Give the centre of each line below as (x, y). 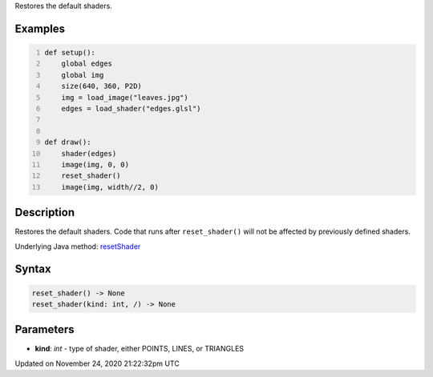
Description (45, 213)
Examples (40, 28)
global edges (87, 64)
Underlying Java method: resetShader (78, 246)
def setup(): (70, 52)
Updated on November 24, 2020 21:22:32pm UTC (97, 363)
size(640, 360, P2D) (101, 86)
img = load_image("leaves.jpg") (125, 97)
